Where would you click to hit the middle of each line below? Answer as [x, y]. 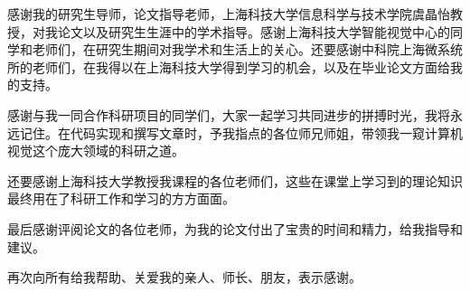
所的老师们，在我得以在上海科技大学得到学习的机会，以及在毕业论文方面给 [229, 66]
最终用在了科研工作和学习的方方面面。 [121, 198]
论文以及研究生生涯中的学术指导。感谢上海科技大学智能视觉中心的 [254, 31]
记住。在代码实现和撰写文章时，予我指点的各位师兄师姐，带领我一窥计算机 [241, 132]
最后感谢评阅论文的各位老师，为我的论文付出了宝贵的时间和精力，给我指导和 [235, 228]
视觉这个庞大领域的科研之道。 [96, 151]
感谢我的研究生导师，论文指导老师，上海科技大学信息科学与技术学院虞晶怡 [229, 14]
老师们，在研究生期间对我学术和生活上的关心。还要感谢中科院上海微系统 [247, 49]
